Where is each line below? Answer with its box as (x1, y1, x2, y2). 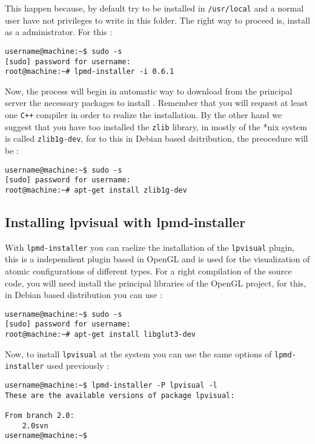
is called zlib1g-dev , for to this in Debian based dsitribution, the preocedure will (5, 132, 308, 145)
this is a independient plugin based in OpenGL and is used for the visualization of (5, 253, 310, 265)
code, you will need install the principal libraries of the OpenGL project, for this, (5, 276, 306, 289)
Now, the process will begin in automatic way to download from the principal (5, 84, 293, 97)
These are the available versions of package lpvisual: (5, 391, 235, 400)
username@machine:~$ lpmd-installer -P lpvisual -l (5, 381, 217, 390)
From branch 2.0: (5, 411, 75, 420)
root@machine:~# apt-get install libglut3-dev (5, 330, 196, 339)
